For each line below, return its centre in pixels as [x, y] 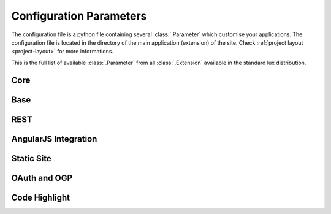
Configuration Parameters [79, 16]
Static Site [31, 159]
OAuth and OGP [42, 178]
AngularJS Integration [54, 139]
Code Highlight [41, 197]
